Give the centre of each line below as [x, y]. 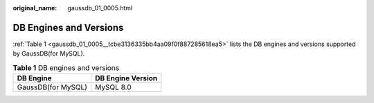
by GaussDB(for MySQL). [49, 54]
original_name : [35, 8]
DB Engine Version [126, 78]
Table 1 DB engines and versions [66, 67]
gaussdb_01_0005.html [100, 8]
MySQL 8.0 [113, 87]
